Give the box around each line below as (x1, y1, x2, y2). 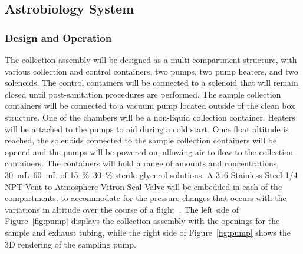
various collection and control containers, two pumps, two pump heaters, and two (5, 65, 298, 77)
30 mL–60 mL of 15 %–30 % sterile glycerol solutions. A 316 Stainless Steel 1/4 (5, 168, 298, 181)
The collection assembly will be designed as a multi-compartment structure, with (5, 54, 297, 65)
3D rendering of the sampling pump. (5, 238, 136, 250)
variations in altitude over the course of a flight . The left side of (5, 203, 239, 215)
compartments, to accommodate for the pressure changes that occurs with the (5, 192, 286, 204)
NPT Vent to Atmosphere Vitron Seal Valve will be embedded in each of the (5, 180, 282, 192)
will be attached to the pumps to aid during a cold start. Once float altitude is (5, 122, 289, 135)
